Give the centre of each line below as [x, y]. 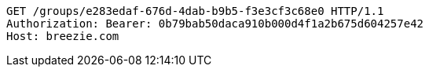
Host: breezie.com [63, 36]
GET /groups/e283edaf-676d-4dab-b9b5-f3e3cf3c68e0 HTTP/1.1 [195, 11]
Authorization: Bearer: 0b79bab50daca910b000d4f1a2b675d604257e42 [215, 24]
